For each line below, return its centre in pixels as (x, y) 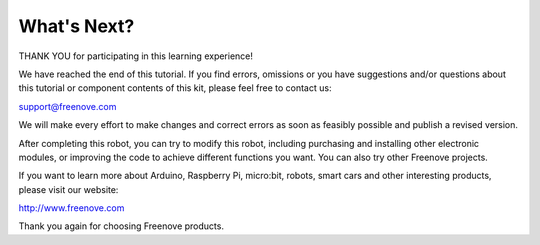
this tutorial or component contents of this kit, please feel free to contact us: (175, 88)
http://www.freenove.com (71, 208)
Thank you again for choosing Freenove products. (121, 226)
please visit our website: (68, 189)
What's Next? (76, 26)
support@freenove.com (67, 106)
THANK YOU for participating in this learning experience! (136, 56)
